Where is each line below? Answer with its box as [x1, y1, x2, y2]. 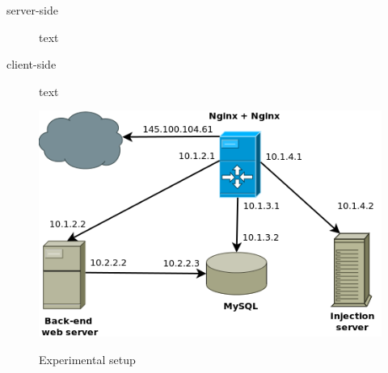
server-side [6, 2, 58, 18]
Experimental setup [39, 350, 136, 367]
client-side [6, 56, 57, 73]
